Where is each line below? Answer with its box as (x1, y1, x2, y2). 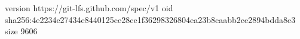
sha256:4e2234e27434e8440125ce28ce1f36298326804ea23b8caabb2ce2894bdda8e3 (5, 13, 296, 25)
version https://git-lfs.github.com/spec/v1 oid (5, 2, 173, 14)
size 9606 (5, 25, 38, 37)
